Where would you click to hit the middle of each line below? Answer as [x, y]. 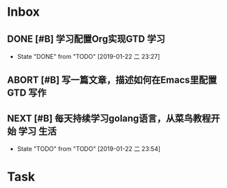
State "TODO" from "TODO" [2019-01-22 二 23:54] [89, 149]
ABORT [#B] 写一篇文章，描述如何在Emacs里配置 [112, 80]
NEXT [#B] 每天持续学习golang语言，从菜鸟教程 [109, 118]
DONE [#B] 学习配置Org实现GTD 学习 [86, 39]
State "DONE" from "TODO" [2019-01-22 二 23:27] [88, 56]
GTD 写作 [27, 93]
